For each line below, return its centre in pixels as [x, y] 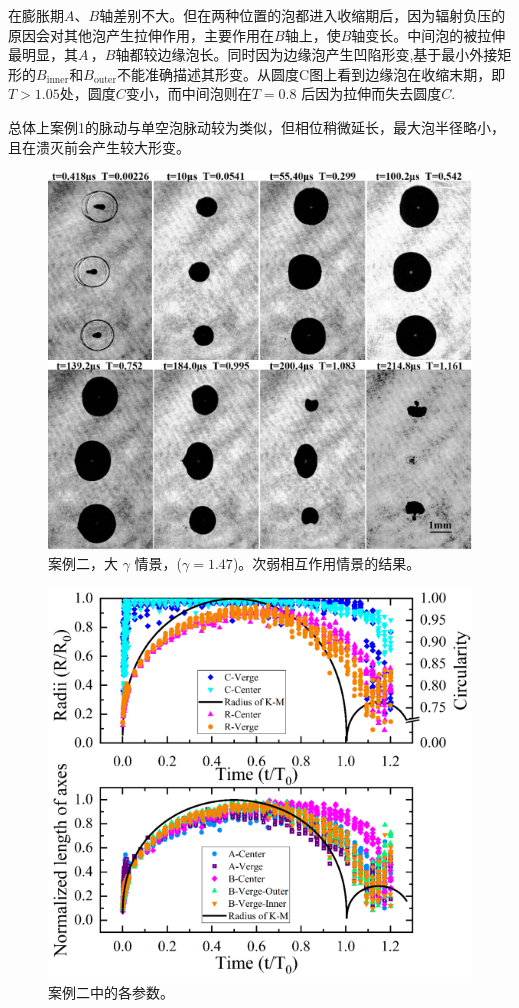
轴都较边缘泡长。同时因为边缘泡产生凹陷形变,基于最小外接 [306, 54]
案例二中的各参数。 [111, 991]
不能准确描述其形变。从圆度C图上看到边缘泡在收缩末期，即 [311, 73]
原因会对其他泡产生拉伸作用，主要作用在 [141, 34]
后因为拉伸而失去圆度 [371, 93]
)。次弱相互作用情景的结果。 [326, 563]
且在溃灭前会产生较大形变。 [99, 146]
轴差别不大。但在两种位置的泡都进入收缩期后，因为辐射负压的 [302, 15]
